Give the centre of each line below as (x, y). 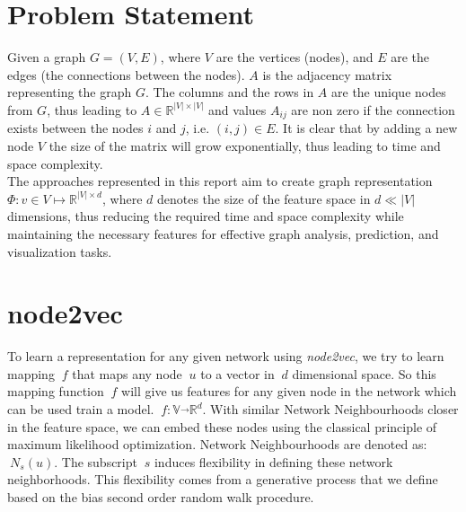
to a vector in (237, 373)
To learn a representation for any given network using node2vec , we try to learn (226, 356)
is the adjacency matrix (327, 74)
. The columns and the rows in (229, 92)
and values (237, 109)
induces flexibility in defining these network (273, 461)
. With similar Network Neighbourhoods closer (330, 409)
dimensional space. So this (364, 373)
